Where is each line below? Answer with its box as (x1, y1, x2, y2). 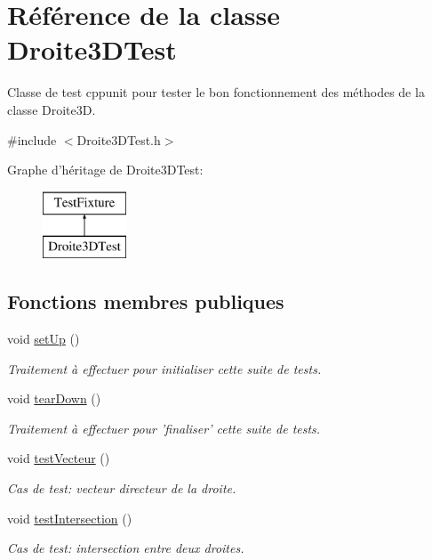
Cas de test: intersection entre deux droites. (7, 539, 244, 557)
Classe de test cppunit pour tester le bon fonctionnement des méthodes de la (7, 83, 425, 101)
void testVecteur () (7, 449, 110, 467)
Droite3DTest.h (76, 130, 161, 149)
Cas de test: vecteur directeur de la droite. (7, 479, 236, 498)
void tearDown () (7, 389, 101, 408)
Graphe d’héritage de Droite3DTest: (7, 160, 204, 179)
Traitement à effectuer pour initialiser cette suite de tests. (7, 359, 322, 377)
